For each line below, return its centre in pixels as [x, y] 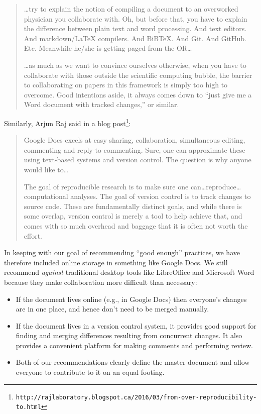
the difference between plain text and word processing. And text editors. [135, 28]
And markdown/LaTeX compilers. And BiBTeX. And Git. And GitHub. [135, 38]
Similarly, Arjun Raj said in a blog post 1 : [68, 122]
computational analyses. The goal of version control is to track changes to [137, 196]
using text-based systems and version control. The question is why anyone [138, 160]
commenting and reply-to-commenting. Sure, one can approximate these [135, 149]
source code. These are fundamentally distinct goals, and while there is [133, 206]
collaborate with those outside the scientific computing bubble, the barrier [138, 75]
